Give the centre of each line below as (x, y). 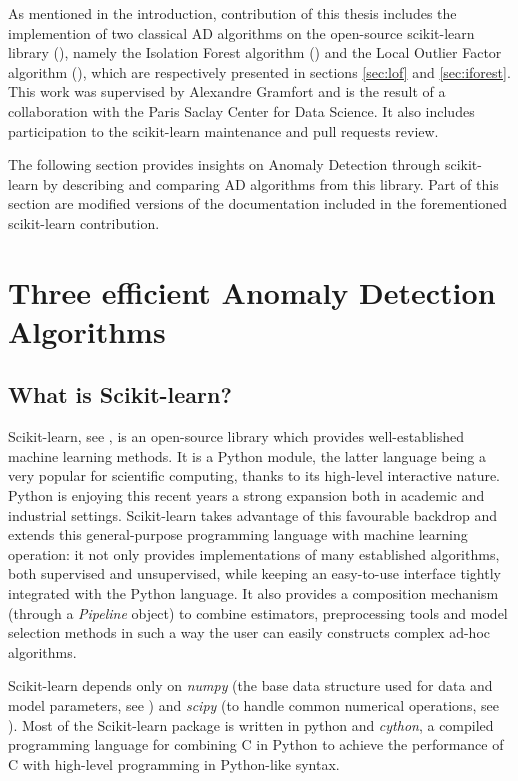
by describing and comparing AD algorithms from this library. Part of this (271, 183)
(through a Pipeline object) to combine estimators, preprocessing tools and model (258, 612)
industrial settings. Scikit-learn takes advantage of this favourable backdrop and (253, 514)
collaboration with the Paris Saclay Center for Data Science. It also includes (241, 110)
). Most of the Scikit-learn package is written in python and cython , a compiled (251, 724)
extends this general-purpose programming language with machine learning (238, 534)
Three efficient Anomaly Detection (252, 291)
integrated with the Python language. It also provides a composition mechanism (253, 593)
